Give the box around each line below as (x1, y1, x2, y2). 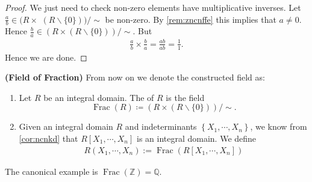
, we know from (250, 120, 307, 133)
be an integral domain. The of (43, 91, 154, 103)
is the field (166, 91, 205, 103)
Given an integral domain (19, 120, 113, 133)
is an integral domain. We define (136, 132, 257, 144)
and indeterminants (125, 120, 197, 133)
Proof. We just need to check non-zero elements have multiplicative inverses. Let (5, 1, 301, 13)
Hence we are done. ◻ (5, 50, 87, 63)
